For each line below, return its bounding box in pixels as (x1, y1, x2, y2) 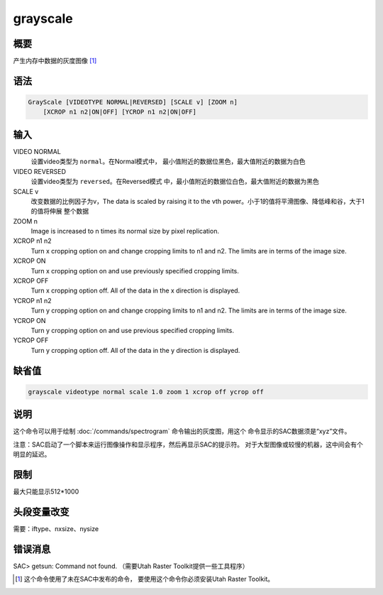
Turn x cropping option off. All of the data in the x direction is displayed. (30, 286, 240, 295)
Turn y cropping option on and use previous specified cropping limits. (30, 326, 234, 334)
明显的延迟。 (13, 450, 51, 459)
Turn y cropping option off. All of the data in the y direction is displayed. (30, 346, 240, 354)
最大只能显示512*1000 (13, 487, 79, 496)
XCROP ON (13, 256, 46, 266)
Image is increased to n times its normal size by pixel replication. (30, 227, 220, 236)
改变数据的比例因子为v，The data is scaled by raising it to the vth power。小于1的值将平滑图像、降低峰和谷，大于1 (30, 197, 365, 205)
